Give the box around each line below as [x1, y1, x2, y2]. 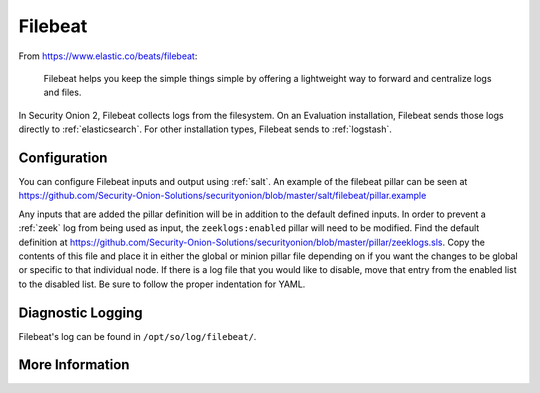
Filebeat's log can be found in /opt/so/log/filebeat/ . [18, 330, 257, 342]
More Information [18, 356, 130, 374]
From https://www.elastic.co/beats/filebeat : [18, 50, 198, 62]
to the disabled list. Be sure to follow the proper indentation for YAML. [18, 278, 306, 290]
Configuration [18, 149, 108, 166]
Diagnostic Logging [18, 304, 144, 321]
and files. [43, 86, 82, 99]
